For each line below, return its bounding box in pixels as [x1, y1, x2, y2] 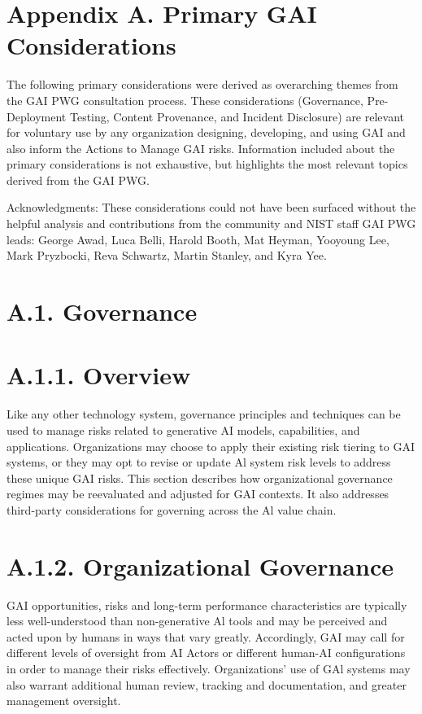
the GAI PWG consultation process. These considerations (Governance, [7, 91, 363, 108]
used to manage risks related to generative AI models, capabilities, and [7, 421, 360, 438]
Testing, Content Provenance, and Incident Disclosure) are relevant [69, 107, 405, 125]
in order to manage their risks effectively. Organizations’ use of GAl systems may [7, 660, 411, 677]
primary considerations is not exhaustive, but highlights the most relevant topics [7, 156, 408, 173]
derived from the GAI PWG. [7, 171, 150, 188]
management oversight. [7, 692, 121, 709]
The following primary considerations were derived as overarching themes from [7, 76, 398, 93]
